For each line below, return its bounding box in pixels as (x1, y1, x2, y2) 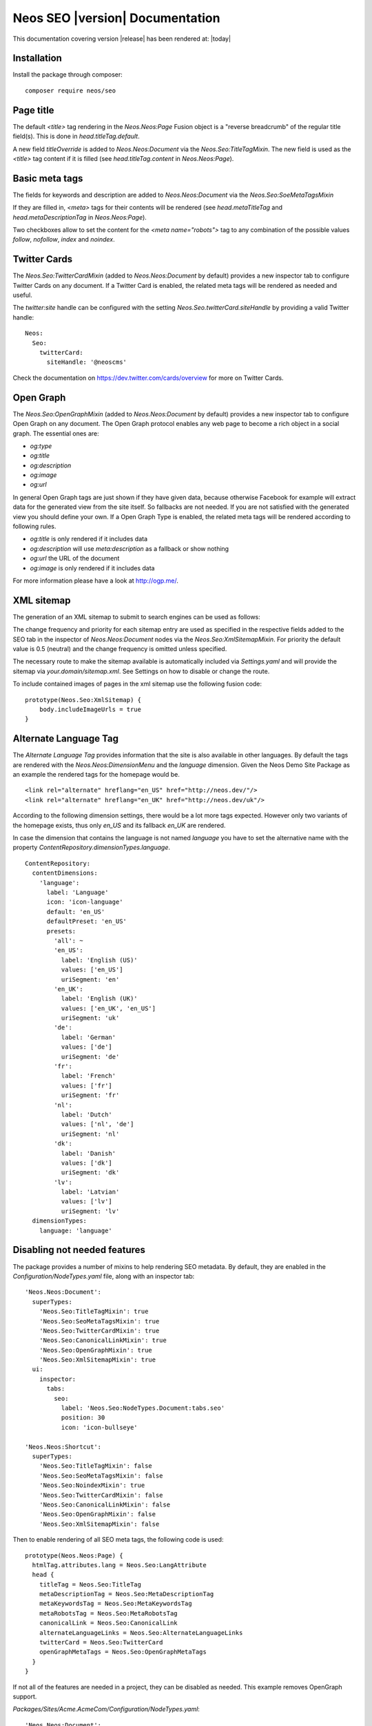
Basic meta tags (12, 173, 83, 184)
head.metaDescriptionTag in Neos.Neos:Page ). (12, 213, 147, 221)
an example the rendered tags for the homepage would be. (12, 770, 180, 779)
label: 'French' (61, 1072, 116, 1080)
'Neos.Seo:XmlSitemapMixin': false (39, 1520, 160, 1528)
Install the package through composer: (12, 70, 123, 79)
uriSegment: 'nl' (61, 1129, 120, 1138)
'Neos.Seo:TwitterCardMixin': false (39, 1491, 163, 1499)
